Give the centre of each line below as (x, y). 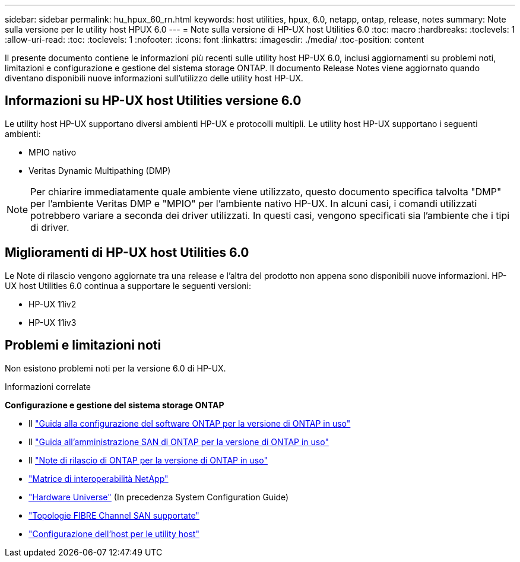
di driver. (50, 227)
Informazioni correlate (48, 386)
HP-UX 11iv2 (53, 304)
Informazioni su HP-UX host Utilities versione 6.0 (153, 101)
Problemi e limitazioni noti (83, 345)
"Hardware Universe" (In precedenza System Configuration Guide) (159, 497)
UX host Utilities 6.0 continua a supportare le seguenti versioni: (128, 285)
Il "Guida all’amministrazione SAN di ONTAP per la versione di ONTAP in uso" (179, 442)
